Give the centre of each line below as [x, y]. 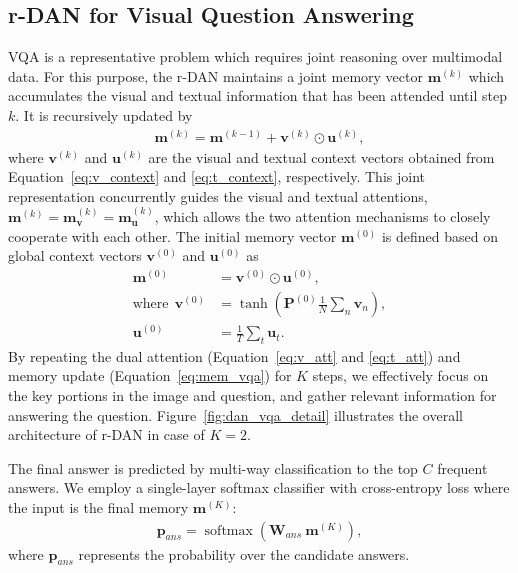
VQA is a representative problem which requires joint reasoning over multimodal [255, 56]
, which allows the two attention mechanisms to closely [322, 216]
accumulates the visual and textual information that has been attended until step [257, 95]
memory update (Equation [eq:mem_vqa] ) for [150, 375]
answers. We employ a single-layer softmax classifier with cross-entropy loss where [259, 487]
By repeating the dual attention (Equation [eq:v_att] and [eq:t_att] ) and [234, 355]
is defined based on [439, 235]
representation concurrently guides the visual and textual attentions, [218, 195]
